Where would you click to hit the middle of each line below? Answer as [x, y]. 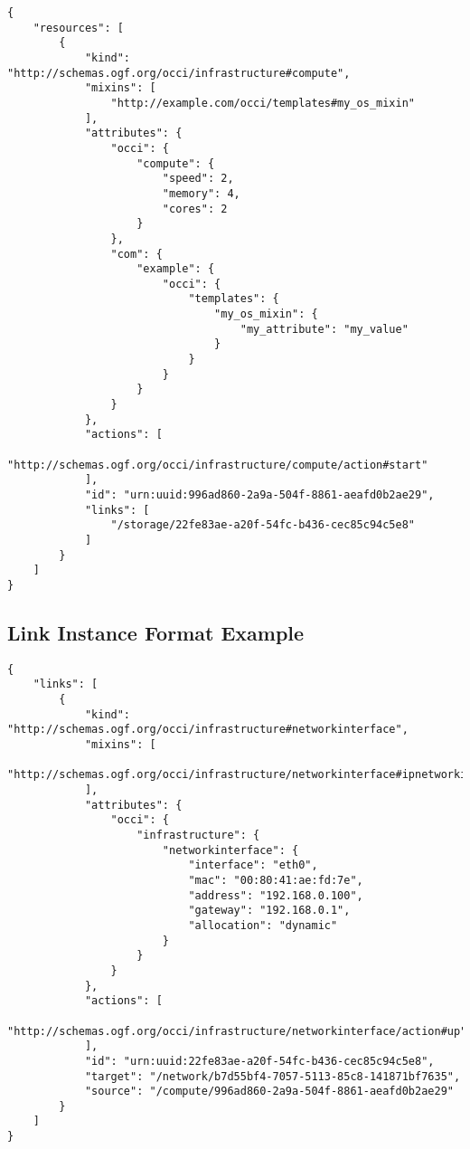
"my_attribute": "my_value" [324, 329]
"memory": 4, [201, 193]
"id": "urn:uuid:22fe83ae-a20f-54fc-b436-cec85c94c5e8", [259, 1061]
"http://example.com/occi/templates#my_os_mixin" [263, 103]
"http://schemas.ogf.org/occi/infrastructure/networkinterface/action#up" [237, 1031]
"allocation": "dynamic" [263, 925]
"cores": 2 [195, 209]
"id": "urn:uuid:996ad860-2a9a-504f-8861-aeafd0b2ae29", [259, 495]
